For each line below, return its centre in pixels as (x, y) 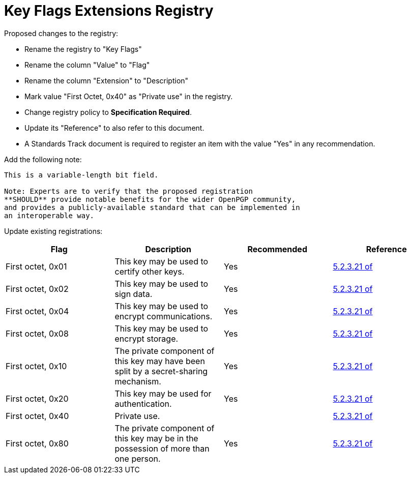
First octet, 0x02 (37, 289)
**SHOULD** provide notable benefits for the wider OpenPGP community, (150, 199)
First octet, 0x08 (37, 333)
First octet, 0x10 (36, 366)
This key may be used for (163, 393)
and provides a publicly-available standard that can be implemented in (152, 207)
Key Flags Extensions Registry (109, 11)
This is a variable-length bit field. (81, 175)
